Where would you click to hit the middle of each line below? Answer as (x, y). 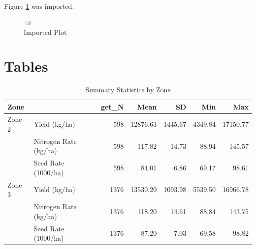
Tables (26, 66)
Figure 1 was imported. (39, 6)
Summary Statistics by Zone (128, 89)
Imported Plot (45, 32)
